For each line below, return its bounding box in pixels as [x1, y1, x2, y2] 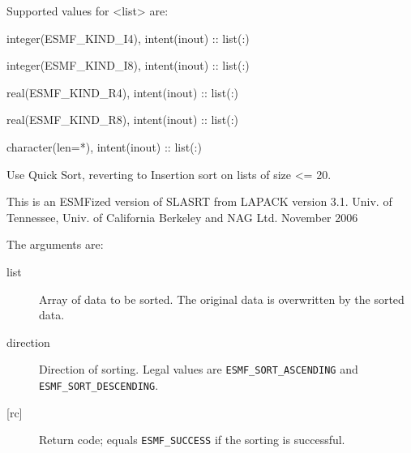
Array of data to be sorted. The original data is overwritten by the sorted [39, 290, 405, 307]
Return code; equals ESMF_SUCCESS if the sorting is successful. [39, 431, 345, 448]
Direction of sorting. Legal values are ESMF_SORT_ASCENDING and [39, 361, 358, 378]
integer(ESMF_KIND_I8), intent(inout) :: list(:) [6, 57, 250, 74]
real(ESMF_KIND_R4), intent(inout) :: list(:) [6, 83, 239, 100]
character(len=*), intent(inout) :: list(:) [6, 138, 202, 155]
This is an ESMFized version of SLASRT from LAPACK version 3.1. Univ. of [6, 193, 392, 210]
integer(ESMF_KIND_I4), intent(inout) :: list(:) [6, 29, 250, 46]
